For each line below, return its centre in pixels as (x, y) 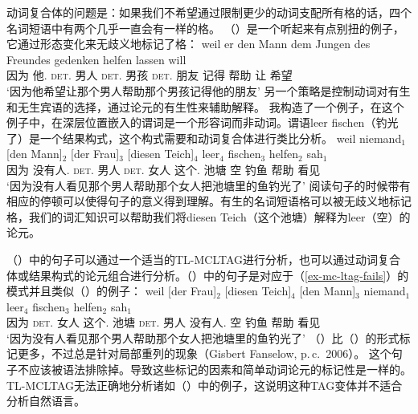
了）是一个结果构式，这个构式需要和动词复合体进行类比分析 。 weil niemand (204, 138)
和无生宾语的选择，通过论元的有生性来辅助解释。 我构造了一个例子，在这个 (205, 106)
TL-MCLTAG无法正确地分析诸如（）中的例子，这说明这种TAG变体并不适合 (205, 385)
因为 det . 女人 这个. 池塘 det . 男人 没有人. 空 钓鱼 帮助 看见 (164, 322)
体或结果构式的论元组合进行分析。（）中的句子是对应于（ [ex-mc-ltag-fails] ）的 (208, 275)
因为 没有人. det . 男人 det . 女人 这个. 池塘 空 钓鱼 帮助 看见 (164, 169)
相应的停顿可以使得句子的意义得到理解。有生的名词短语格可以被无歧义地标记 (209, 201)
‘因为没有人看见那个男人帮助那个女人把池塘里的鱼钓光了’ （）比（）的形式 (203, 337)
